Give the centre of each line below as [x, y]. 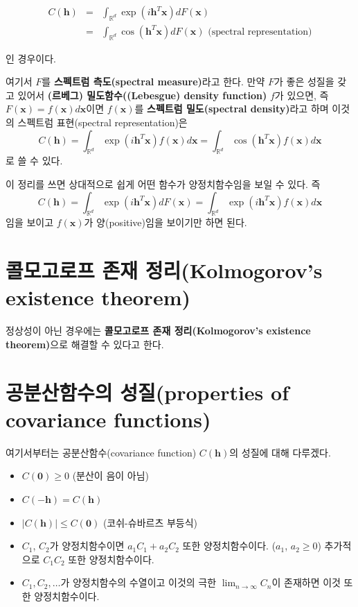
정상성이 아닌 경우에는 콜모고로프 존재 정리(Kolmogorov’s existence [158, 331]
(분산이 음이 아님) [111, 476]
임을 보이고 [30, 222]
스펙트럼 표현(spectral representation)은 [102, 122]
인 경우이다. [31, 58]
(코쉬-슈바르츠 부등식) [150, 522]
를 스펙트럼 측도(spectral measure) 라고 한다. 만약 [153, 82]
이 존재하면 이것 [306, 582]
